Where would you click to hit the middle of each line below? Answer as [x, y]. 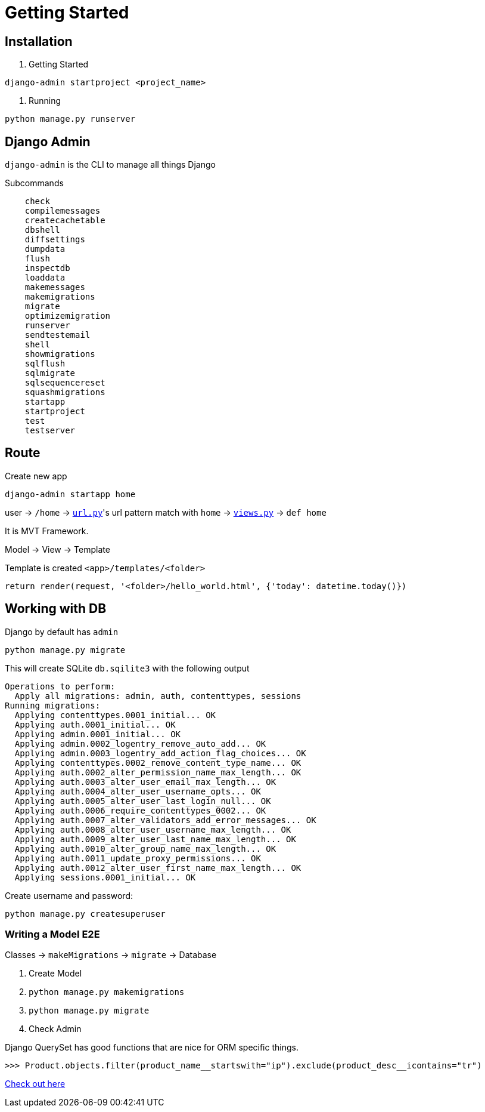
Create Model [55, 974]
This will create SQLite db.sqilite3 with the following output [127, 668]
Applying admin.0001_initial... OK [98, 734]
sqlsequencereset [65, 383]
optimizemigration [68, 316]
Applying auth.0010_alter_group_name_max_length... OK [145, 848]
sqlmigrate [50, 373]
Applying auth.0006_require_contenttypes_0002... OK [140, 810]
